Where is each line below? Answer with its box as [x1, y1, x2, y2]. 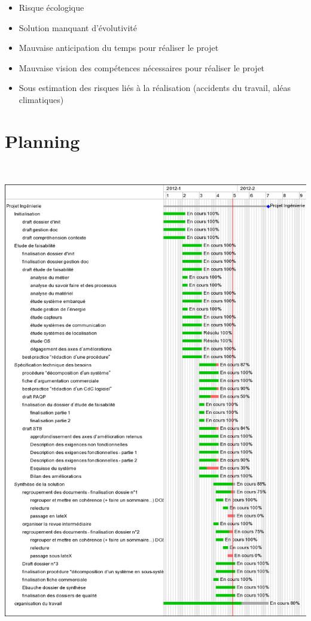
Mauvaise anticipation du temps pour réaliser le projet [19, 41, 219, 54]
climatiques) [19, 93, 64, 105]
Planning [5, 128, 80, 153]
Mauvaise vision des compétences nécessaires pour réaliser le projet [19, 61, 265, 74]
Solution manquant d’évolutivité [19, 21, 138, 34]
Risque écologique [19, 1, 84, 13]
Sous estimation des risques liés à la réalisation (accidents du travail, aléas [19, 81, 291, 94]
